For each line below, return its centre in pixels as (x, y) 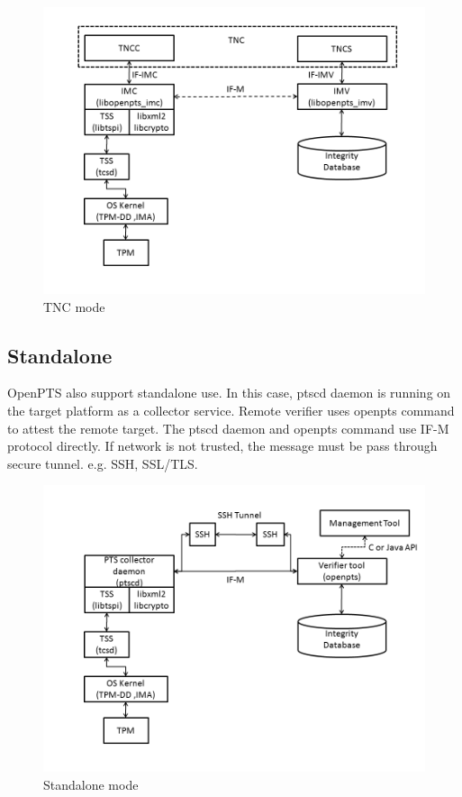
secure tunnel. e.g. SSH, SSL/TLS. (103, 463)
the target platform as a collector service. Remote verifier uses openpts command (231, 410)
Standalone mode (91, 784)
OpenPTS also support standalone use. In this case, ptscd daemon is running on (229, 393)
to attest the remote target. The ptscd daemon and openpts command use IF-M (228, 428)
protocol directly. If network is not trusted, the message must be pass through (222, 446)
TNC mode (74, 306)
